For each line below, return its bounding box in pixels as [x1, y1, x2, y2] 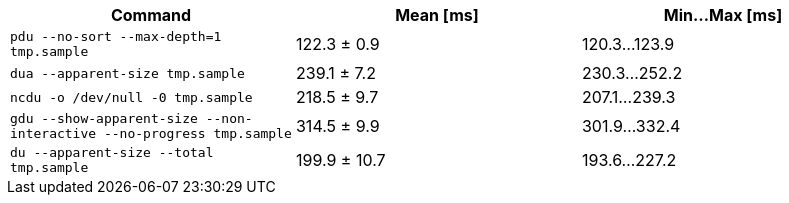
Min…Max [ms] [663, 5, 783, 25]
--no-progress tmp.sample [103, 126, 292, 141]
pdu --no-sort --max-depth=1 [10, 29, 222, 44]
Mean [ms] [395, 5, 479, 25]
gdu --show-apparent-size [10, 111, 198, 126]
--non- [205, 111, 253, 126]
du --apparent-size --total [10, 145, 214, 160]
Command [110, 5, 192, 25]
